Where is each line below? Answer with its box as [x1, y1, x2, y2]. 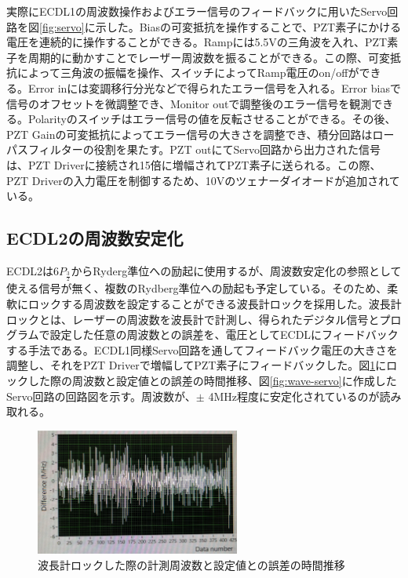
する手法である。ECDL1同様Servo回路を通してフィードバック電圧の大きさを [6, 341, 398, 358]
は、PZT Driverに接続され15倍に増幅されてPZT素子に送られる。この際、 [6, 156, 381, 173]
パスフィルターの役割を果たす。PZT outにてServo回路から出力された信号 [6, 141, 381, 158]
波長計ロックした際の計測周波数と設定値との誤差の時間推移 [38, 557, 345, 573]
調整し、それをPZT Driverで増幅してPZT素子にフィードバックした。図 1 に [6, 357, 387, 373]
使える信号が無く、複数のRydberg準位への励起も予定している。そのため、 [6, 280, 388, 296]
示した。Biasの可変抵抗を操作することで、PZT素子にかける [95, 18, 402, 35]
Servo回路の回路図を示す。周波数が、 [6, 387, 196, 404]
